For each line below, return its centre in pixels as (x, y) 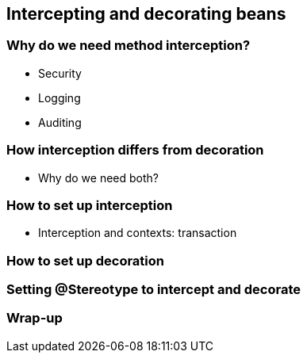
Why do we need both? (98, 178)
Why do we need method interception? (129, 46)
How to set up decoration (85, 260)
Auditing (60, 122)
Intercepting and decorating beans (146, 14)
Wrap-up (35, 318)
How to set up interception (90, 205)
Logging (59, 97)
